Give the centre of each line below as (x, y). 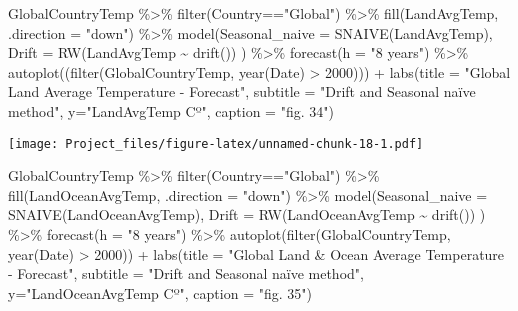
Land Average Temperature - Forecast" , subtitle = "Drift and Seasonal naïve (242, 91)
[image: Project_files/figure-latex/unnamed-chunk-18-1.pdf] (216, 143)
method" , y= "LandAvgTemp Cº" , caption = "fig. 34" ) (171, 110)
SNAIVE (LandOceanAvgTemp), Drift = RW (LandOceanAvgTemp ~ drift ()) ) (247, 214)
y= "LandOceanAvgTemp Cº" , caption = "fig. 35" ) (160, 292)
